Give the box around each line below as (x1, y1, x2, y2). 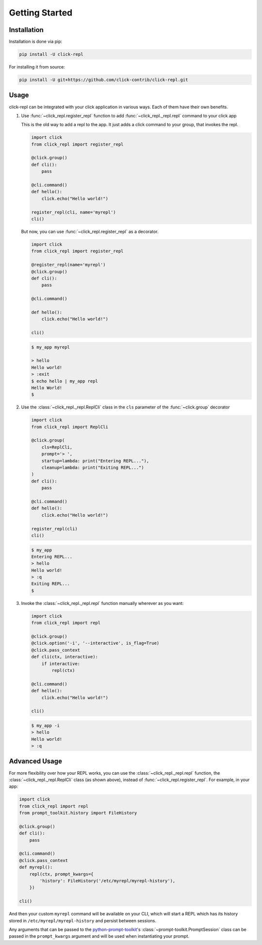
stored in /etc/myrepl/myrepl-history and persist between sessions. (9, 917, 157, 924)
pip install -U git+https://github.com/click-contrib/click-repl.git (19, 77, 188, 82)
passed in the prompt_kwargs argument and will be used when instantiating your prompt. (9, 933, 189, 939)
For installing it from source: (9, 64, 65, 70)
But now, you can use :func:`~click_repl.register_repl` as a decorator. (21, 228, 159, 234)
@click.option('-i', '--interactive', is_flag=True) (31, 640, 160, 646)
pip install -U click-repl (19, 51, 83, 57)
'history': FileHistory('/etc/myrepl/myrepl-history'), (39, 878, 176, 883)
